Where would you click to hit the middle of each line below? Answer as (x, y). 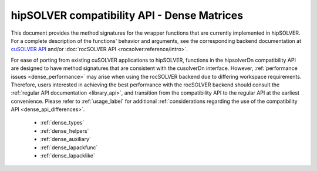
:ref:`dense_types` (62, 123)
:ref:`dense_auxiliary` (65, 139)
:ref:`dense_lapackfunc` (69, 147)
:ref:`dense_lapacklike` (68, 156)
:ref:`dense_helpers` (65, 131)
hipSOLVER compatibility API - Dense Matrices (127, 15)
